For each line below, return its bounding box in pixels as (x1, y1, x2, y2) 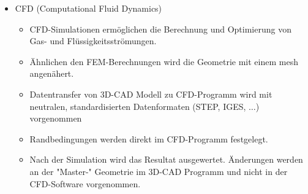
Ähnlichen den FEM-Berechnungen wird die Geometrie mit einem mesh (29, 55, 298, 68)
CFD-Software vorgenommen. (29, 177, 141, 190)
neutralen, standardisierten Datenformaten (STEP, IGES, (29, 99, 246, 112)
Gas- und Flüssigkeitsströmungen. (29, 34, 157, 47)
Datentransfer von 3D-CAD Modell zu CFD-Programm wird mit (29, 87, 272, 100)
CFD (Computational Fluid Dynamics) (15, 2, 162, 14)
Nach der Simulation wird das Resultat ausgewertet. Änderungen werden (29, 153, 303, 166)
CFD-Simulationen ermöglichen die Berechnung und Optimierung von (29, 22, 291, 35)
